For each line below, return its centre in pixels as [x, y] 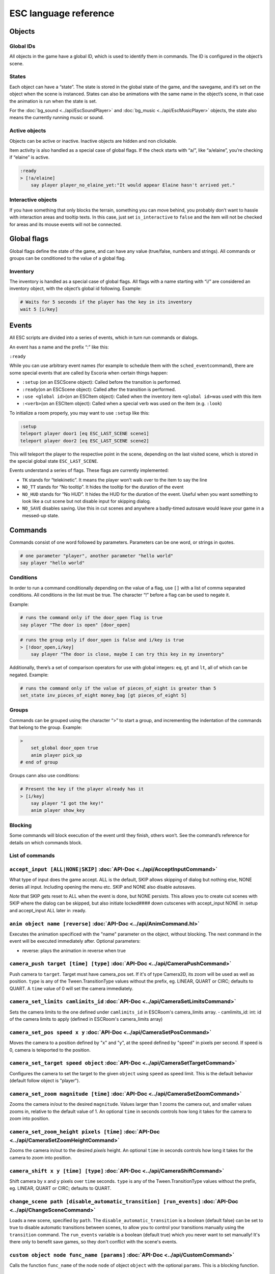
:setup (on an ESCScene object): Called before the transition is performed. [102, 382]
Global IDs [22, 46]
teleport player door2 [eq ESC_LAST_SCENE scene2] [85, 441]
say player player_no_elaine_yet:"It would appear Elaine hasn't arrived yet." [133, 185]
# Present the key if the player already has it [82, 789]
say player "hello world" [52, 563]
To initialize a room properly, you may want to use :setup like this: [79, 413]
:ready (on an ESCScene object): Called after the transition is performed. [99, 389]
